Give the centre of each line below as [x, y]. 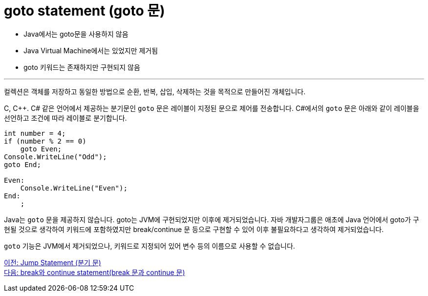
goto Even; [41, 149]
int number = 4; [35, 133]
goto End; [22, 164]
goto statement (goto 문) [85, 11]
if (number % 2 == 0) [45, 141]
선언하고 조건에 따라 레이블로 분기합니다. [65, 118]
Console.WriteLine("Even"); [74, 188]
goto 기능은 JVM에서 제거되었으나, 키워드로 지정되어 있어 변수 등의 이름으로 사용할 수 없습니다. [150, 246]
